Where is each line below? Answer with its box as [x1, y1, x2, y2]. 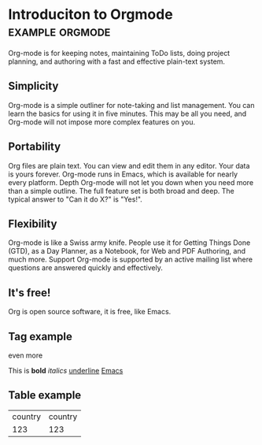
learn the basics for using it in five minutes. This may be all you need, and [8, 109, 247, 118]
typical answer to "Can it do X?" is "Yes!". [8, 195, 143, 204]
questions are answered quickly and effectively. [8, 263, 163, 273]
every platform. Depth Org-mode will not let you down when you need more [8, 177, 254, 187]
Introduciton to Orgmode [8, 6, 173, 24]
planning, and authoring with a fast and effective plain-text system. [8, 57, 226, 66]
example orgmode [8, 22, 111, 40]
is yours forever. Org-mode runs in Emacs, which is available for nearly [8, 169, 238, 179]
